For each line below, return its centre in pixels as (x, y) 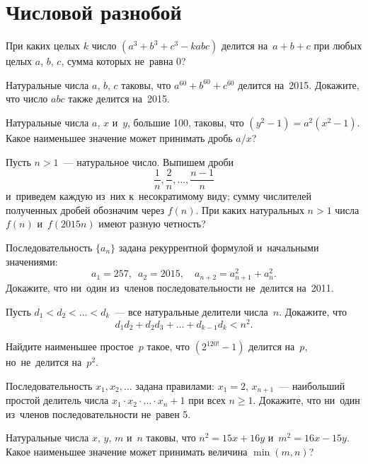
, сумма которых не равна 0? (123, 61)
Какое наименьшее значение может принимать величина (127, 451)
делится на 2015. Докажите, (299, 84)
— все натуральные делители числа (191, 311)
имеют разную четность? (152, 224)
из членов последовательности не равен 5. (98, 414)
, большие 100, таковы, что (186, 122)
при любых (338, 46)
